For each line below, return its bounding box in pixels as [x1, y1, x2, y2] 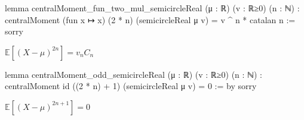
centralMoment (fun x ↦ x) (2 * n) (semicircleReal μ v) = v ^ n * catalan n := [5, 13, 296, 26]
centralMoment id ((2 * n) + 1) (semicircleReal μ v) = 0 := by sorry [5, 80, 257, 92]
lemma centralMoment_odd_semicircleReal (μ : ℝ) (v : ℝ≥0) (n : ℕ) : [5, 68, 262, 80]
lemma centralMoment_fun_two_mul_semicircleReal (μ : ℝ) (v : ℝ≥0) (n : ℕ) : [5, 2, 300, 14]
